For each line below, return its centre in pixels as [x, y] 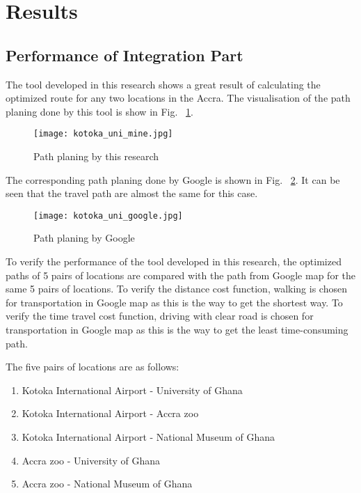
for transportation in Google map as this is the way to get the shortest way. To [174, 302]
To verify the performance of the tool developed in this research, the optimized [174, 261]
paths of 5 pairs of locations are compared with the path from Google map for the [180, 275]
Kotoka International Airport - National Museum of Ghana [148, 436]
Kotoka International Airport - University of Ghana [132, 390]
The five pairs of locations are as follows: [93, 367]
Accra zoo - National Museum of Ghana [107, 484]
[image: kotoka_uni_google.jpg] [108, 216]
